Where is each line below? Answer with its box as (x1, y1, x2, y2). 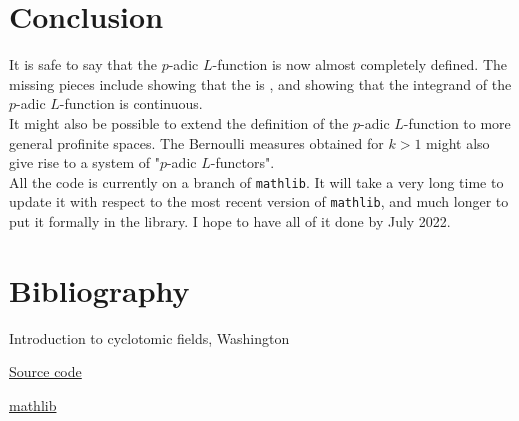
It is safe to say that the (9, 54, 157, 75)
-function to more (403, 112, 511, 133)
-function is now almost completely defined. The (212, 54, 507, 75)
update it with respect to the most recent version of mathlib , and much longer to (9, 191, 509, 212)
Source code (9, 361, 82, 382)
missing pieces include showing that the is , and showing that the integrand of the (9, 73, 512, 94)
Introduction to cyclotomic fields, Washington (9, 327, 290, 348)
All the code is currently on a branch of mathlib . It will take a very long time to (9, 171, 504, 192)
